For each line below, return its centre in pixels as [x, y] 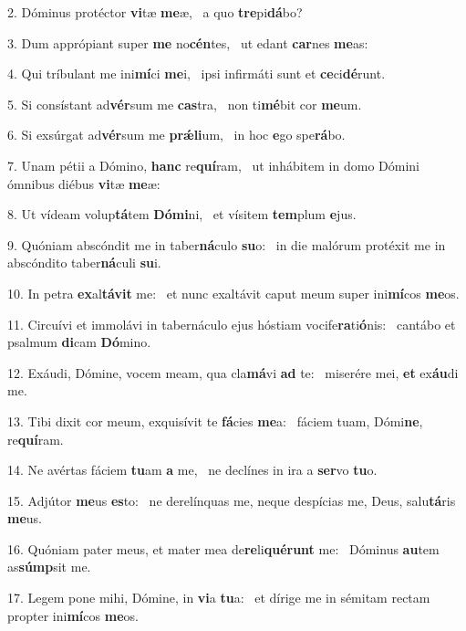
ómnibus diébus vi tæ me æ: [84, 183]
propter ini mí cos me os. [73, 615]
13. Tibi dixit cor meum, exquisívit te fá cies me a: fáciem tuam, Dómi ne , [215, 421]
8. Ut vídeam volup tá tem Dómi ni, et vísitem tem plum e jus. [182, 214]
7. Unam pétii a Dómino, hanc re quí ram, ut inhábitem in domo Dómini [213, 165]
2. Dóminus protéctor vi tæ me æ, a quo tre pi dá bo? [155, 12]
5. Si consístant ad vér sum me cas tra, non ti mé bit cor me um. [185, 104]
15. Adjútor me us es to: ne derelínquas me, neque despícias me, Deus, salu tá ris [232, 500]
